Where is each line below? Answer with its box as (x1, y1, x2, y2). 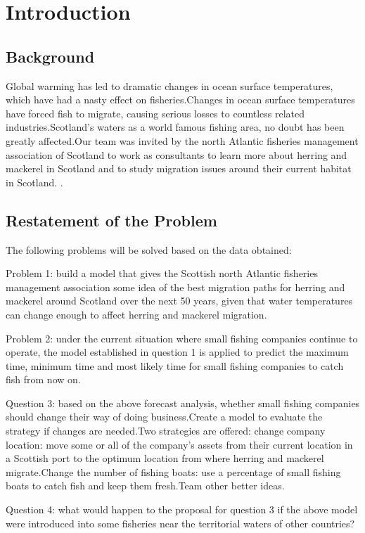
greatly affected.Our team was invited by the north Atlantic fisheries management (6, 133, 359, 148)
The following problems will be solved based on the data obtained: (6, 242, 292, 257)
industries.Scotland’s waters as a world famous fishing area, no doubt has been (6, 120, 345, 134)
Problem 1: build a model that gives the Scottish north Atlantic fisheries (6, 266, 318, 281)
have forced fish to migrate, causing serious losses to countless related (6, 105, 305, 120)
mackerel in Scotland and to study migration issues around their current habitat (6, 161, 352, 176)
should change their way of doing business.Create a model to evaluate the (6, 409, 323, 424)
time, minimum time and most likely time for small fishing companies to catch (6, 358, 344, 373)
